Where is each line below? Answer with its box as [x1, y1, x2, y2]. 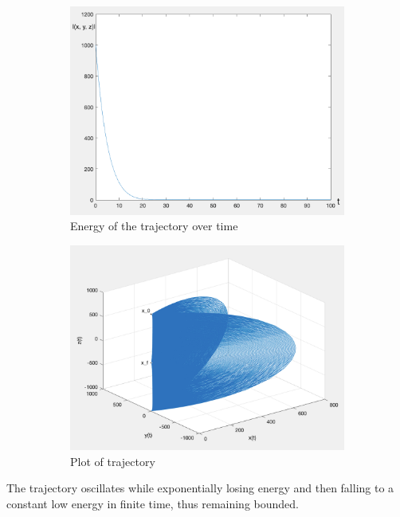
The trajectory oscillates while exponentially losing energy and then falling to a [6, 480, 394, 496]
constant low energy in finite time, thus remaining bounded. [6, 495, 299, 512]
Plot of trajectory [70, 452, 155, 469]
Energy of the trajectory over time [70, 217, 238, 234]
